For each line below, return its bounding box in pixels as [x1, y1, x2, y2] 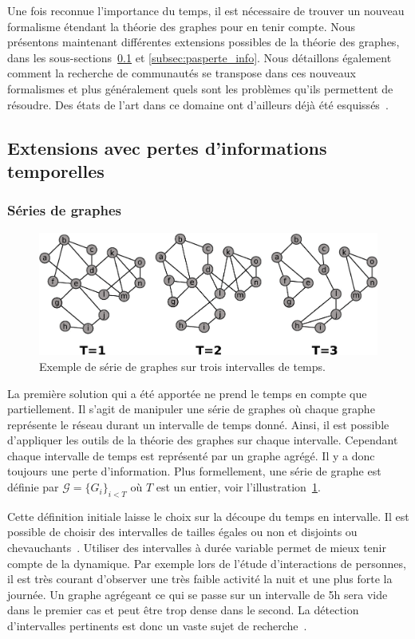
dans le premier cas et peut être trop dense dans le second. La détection [7, 602, 359, 618]
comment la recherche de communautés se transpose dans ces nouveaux [7, 65, 356, 81]
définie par [7, 479, 59, 495]
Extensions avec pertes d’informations [7, 135, 327, 160]
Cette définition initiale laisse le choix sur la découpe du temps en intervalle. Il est [7, 507, 409, 524]
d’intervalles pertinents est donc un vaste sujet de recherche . [7, 617, 307, 634]
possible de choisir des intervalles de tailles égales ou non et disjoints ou [7, 523, 358, 540]
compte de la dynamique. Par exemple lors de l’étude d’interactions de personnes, [7, 554, 406, 571]
